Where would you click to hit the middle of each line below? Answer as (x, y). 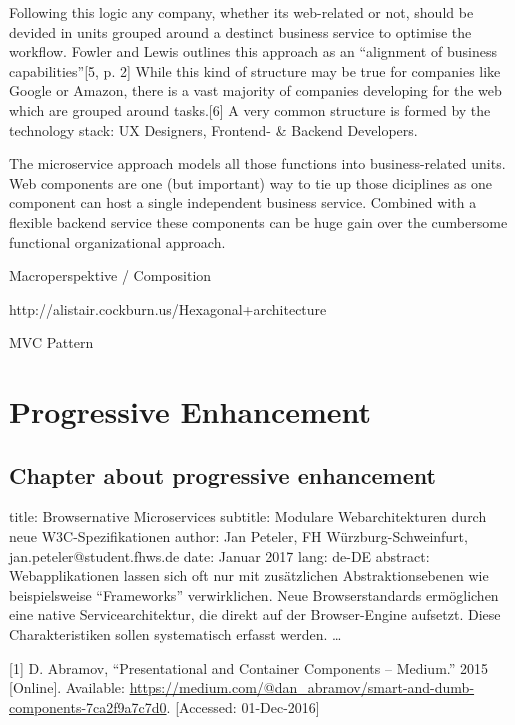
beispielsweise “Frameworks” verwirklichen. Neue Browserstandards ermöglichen (254, 594)
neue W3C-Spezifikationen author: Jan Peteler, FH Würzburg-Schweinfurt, (238, 536)
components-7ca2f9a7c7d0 (88, 706)
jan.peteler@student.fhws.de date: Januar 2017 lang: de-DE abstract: (219, 555)
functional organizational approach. (117, 241)
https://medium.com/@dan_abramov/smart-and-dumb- (302, 687)
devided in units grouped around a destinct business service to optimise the (240, 31)
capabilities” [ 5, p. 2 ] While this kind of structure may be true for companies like (255, 70)
